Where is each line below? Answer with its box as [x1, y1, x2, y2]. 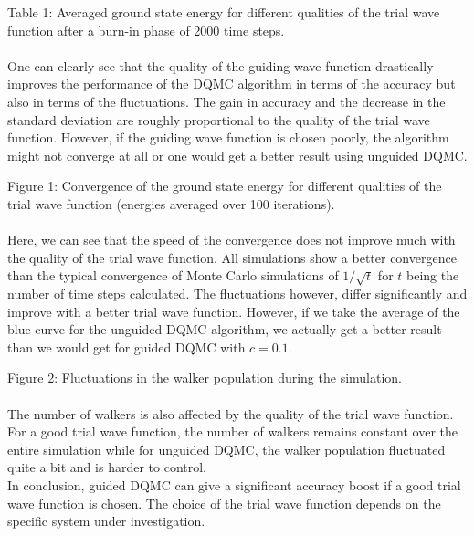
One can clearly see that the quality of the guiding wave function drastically [7, 56, 434, 75]
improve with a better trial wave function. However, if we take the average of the [7, 301, 460, 321]
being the [406, 266, 459, 285]
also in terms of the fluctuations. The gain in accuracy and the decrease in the [7, 91, 446, 110]
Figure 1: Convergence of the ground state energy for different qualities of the [7, 176, 442, 195]
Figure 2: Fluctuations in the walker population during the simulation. [7, 368, 403, 387]
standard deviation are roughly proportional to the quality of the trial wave [7, 110, 430, 129]
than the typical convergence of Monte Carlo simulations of [7, 266, 339, 285]
